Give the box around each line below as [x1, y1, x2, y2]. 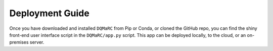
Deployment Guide [9, 8, 89, 19]
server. [29, 39, 44, 45]
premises [9, 39, 29, 45]
